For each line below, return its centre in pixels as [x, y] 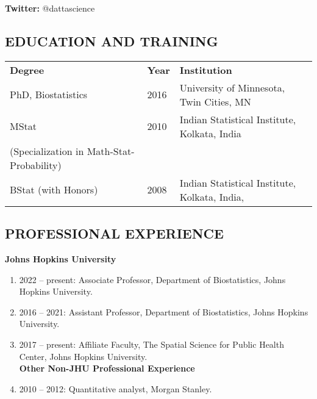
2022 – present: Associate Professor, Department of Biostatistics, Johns [152, 279]
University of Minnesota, [232, 87]
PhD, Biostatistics [49, 95]
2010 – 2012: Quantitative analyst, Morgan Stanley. [116, 388]
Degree [27, 70]
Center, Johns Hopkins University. [83, 356]
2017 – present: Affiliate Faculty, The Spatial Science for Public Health [151, 344]
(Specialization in [47, 151]
